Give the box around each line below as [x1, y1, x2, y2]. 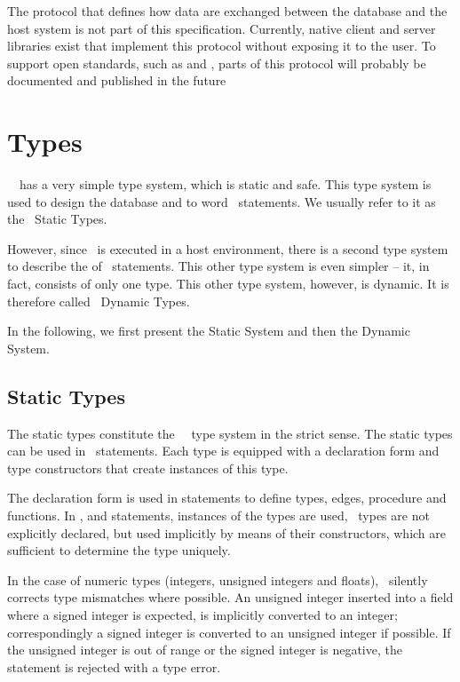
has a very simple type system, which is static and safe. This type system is [19, 175, 432, 194]
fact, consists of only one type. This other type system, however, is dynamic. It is [7, 274, 449, 293]
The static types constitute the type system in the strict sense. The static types [7, 424, 453, 442]
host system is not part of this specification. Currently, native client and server [7, 19, 436, 37]
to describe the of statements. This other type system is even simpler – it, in [7, 257, 430, 275]
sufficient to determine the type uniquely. [7, 541, 231, 559]
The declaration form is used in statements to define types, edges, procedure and [7, 488, 447, 507]
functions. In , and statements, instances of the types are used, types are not [7, 506, 430, 525]
